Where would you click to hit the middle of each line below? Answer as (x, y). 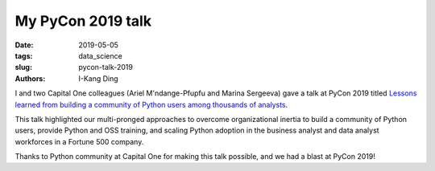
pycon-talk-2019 (106, 67)
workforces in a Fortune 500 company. (79, 141)
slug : (23, 67)
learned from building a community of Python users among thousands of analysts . (151, 104)
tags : (24, 55)
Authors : (30, 78)
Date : (24, 45)
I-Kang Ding (98, 78)
